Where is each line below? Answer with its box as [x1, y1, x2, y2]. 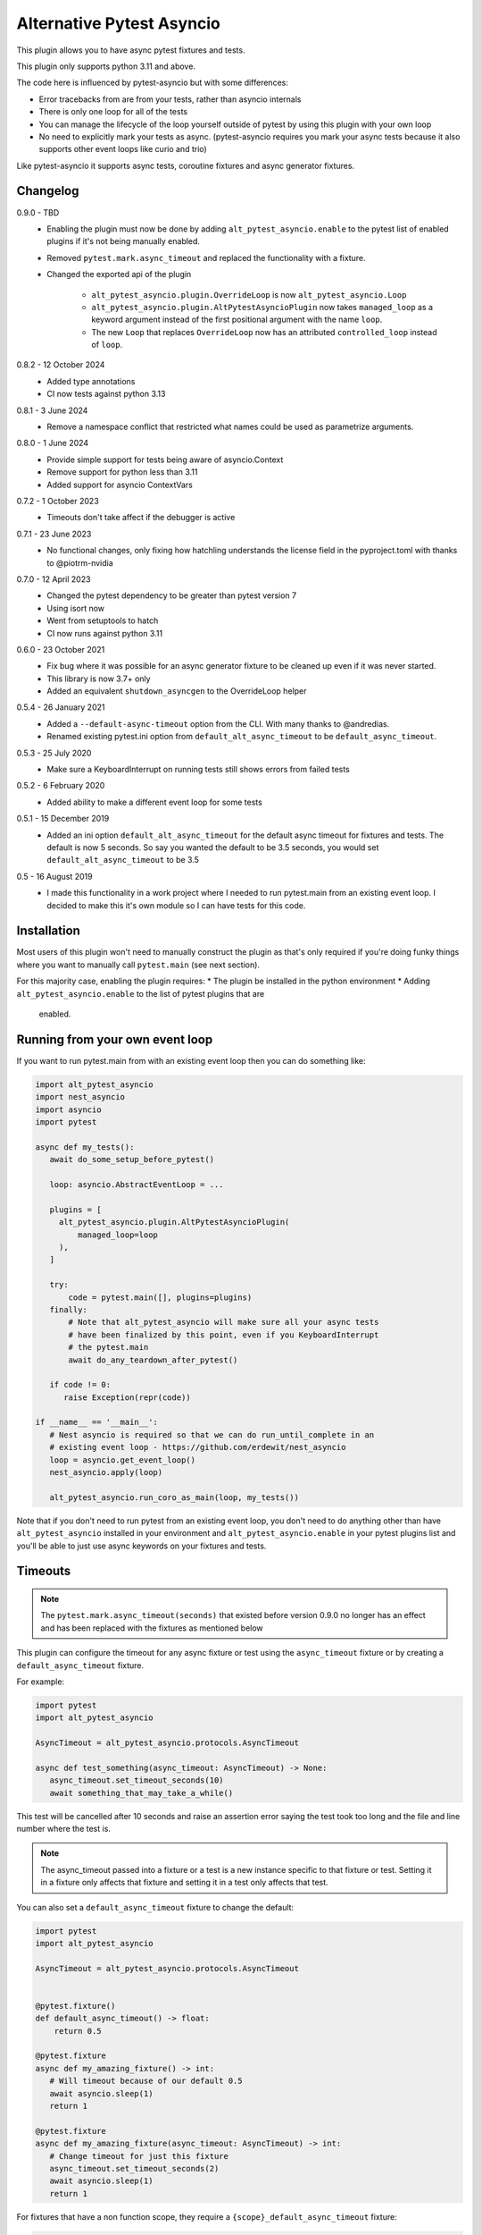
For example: [16, 1676, 65, 1687]
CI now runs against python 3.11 [46, 628, 163, 638]
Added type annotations [46, 375, 136, 386]
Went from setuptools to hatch [46, 615, 159, 626]
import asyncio [35, 1104, 102, 1115]
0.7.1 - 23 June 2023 [16, 528, 92, 539]
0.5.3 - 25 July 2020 [16, 747, 92, 758]
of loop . [91, 340, 123, 350]
